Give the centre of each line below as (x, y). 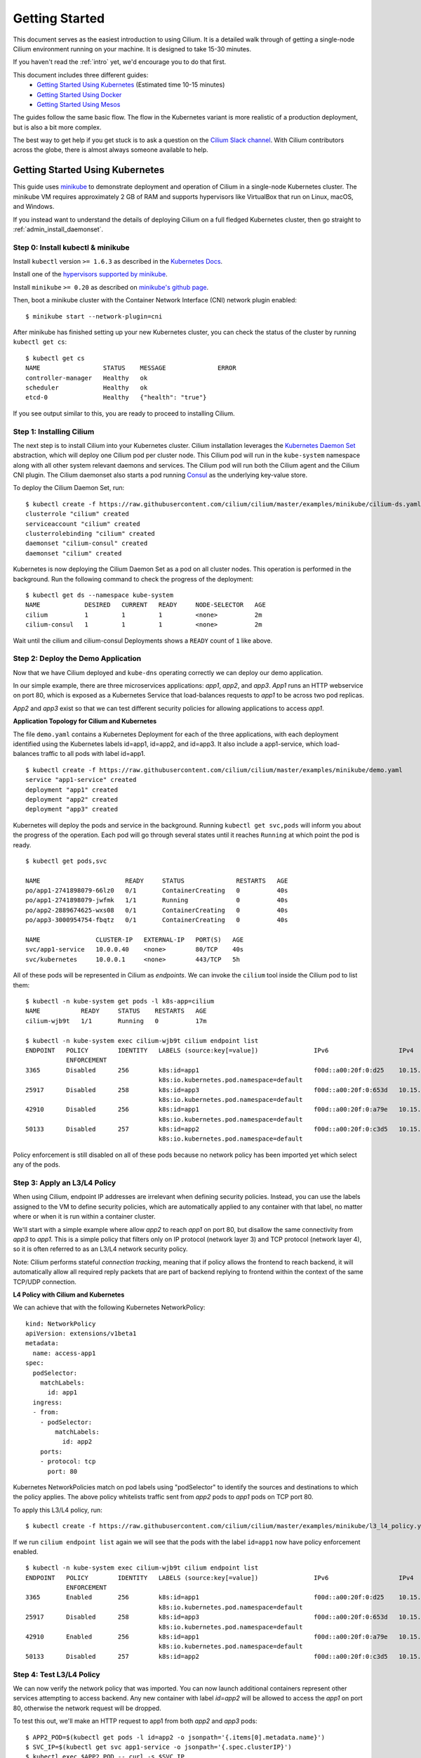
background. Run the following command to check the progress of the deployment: (133, 579)
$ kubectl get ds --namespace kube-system (100, 595)
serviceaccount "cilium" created (83, 524)
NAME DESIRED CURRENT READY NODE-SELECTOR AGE (146, 605)
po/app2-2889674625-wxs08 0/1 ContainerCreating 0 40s (157, 910)
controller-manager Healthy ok (87, 378)
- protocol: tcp (68, 1462)
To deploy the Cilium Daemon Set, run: (69, 488)
